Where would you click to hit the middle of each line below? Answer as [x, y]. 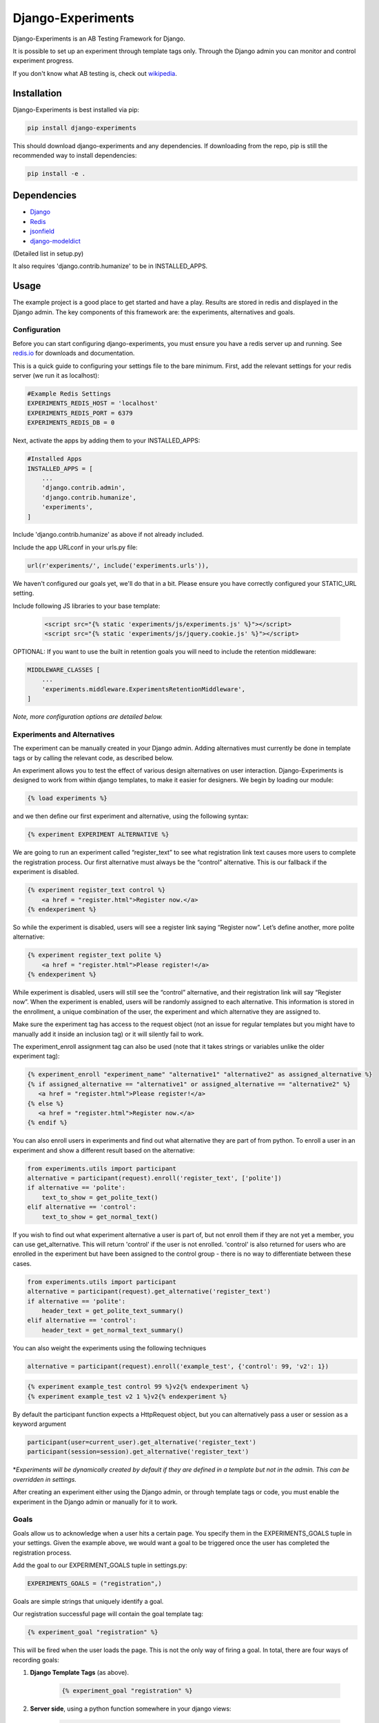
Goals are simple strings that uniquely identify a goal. [88, 1601]
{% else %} [45, 1103]
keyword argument [40, 1424]
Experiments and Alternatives [64, 734]
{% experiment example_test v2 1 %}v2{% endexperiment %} [127, 1396]
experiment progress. [43, 61]
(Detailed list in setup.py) [48, 254]
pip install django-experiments [82, 128]
